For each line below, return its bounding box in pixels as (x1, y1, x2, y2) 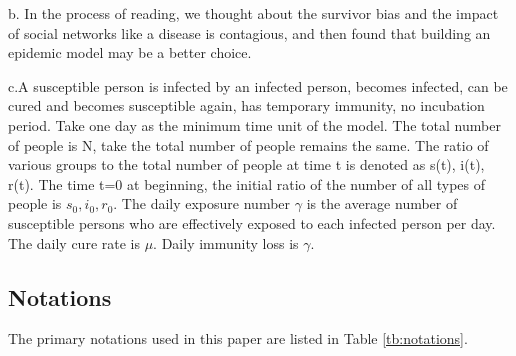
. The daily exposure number (113, 193, 291, 214)
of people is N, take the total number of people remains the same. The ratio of (8, 134, 489, 155)
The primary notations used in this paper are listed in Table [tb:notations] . (8, 328, 468, 349)
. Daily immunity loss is (153, 232, 299, 253)
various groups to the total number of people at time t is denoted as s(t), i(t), (8, 154, 485, 175)
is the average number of (306, 193, 458, 214)
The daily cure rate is (8, 232, 140, 253)
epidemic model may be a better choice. (8, 42, 252, 63)
